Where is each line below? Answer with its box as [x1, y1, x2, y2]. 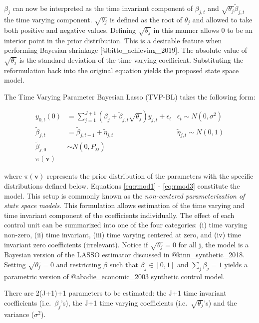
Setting [4, 259, 26, 269]
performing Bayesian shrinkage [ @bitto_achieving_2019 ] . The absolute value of [4, 45, 248, 55]
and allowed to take [192, 14, 253, 25]
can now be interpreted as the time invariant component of [12, 3, 193, 13]
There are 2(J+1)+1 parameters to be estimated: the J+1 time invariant [4, 288, 227, 298]
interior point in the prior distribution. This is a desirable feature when [4, 35, 222, 45]
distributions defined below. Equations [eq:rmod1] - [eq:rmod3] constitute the [4, 181, 240, 191]
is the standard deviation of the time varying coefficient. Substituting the [19, 54, 244, 65]
